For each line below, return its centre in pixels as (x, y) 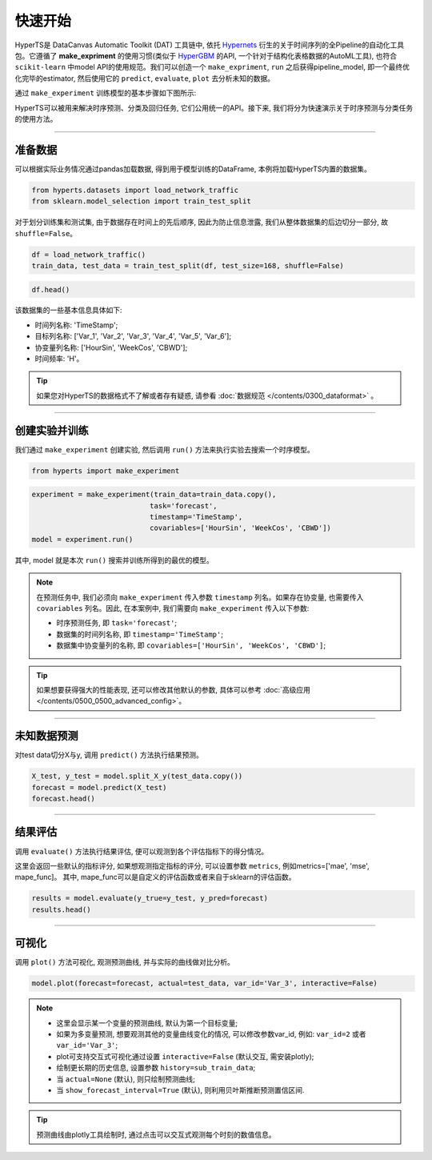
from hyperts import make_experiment (106, 471)
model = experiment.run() (82, 539)
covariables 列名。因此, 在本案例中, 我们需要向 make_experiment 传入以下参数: (173, 608)
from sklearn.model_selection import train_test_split (141, 201)
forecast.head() (64, 799)
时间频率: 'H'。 (59, 359)
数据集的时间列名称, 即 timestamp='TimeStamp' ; (140, 634)
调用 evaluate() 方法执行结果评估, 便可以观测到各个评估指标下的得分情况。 (142, 851)
